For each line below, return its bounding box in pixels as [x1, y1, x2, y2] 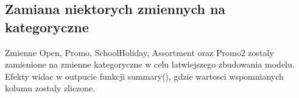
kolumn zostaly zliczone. [5, 82, 96, 94]
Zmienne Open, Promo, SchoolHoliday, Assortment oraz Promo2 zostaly [5, 46, 274, 58]
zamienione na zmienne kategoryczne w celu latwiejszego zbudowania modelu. [5, 58, 295, 71]
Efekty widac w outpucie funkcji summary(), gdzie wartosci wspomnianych [5, 69, 284, 82]
